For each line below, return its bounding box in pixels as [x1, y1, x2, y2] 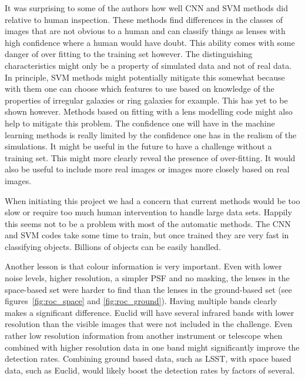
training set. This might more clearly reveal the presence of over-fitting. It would [5, 151, 296, 164]
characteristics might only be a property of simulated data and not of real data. [5, 59, 292, 71]
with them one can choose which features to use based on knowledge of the [5, 82, 274, 95]
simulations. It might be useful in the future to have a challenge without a [5, 140, 272, 152]
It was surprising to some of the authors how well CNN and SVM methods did [5, 2, 289, 14]
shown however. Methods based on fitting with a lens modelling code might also [5, 105, 293, 118]
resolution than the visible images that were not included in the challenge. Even [5, 318, 293, 330]
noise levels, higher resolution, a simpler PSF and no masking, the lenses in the [5, 272, 290, 284]
